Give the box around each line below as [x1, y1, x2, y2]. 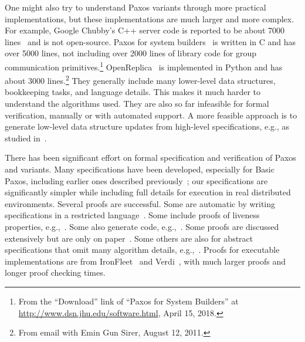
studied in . [5, 131, 47, 144]
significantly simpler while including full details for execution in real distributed [5, 186, 291, 198]
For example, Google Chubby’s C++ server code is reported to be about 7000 [5, 24, 285, 36]
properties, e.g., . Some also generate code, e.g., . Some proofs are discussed [5, 221, 279, 232]
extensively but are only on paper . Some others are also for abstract [5, 232, 253, 244]
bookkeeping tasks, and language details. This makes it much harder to [5, 86, 261, 98]
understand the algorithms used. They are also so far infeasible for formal [5, 97, 269, 110]
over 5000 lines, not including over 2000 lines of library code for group [5, 47, 256, 59]
